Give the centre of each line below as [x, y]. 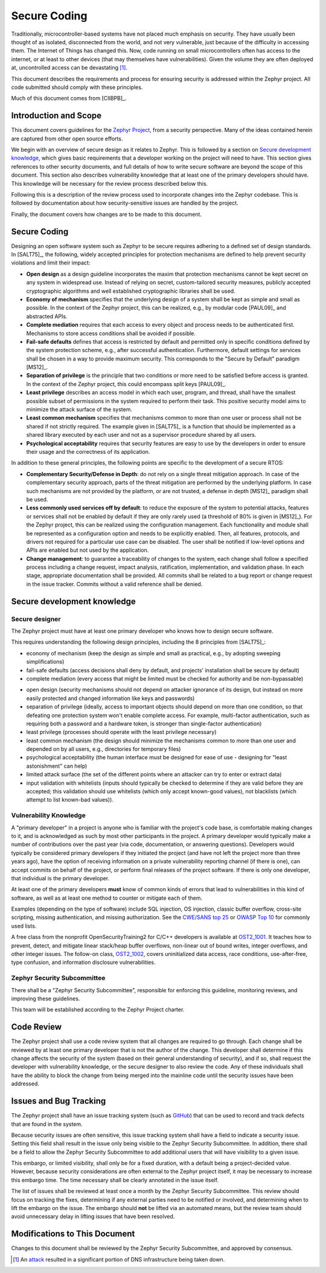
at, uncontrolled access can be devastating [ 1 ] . [69, 68]
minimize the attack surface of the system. [79, 410]
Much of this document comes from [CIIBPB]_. [69, 98]
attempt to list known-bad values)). [70, 800]
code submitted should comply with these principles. [77, 87]
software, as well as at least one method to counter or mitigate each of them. [107, 898]
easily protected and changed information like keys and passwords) [110, 698]
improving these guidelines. [46, 998]
